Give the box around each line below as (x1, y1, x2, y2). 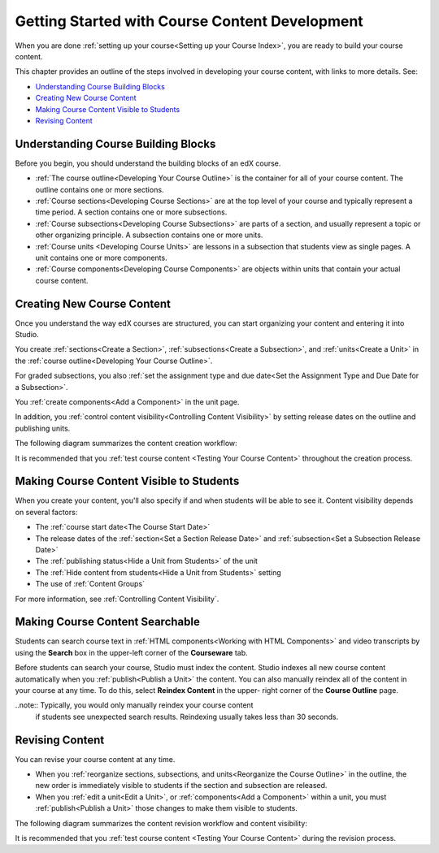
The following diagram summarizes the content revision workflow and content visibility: (15, 818, 308, 828)
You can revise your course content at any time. (15, 754, 176, 764)
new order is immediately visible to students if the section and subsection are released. (35, 781, 328, 790)
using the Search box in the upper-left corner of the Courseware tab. (15, 647, 248, 657)
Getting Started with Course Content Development (15, 12, 363, 30)
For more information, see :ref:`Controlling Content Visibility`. (15, 594, 219, 604)
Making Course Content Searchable (15, 615, 201, 629)
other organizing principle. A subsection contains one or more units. (35, 230, 263, 240)
